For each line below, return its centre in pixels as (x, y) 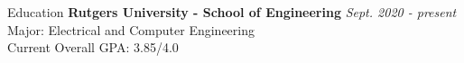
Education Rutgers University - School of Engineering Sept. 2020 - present (232, 12)
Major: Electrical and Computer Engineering (131, 29)
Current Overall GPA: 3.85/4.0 (93, 47)
